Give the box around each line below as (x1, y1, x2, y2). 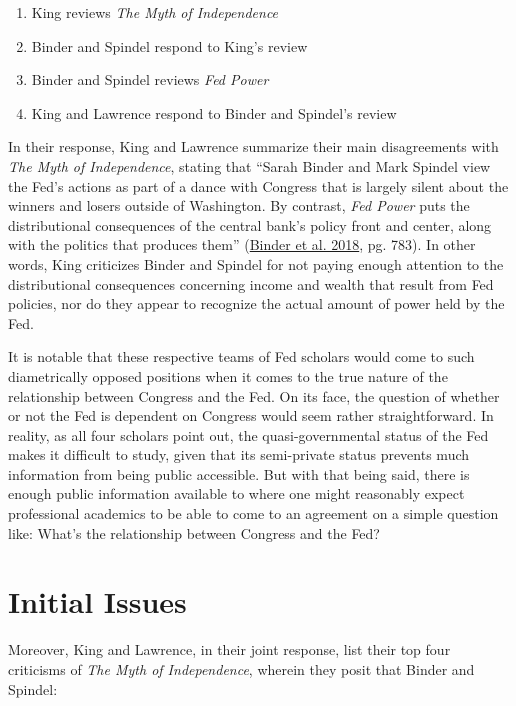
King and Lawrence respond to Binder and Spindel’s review (31, 102, 397, 123)
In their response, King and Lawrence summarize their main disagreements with (8, 136, 499, 157)
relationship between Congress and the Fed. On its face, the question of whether (8, 385, 500, 406)
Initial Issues (8, 581, 187, 622)
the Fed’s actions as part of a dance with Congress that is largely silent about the (8, 175, 509, 196)
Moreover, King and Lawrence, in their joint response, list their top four (8, 639, 451, 660)
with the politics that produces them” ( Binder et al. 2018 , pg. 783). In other (8, 234, 476, 255)
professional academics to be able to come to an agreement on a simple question (8, 503, 499, 524)
